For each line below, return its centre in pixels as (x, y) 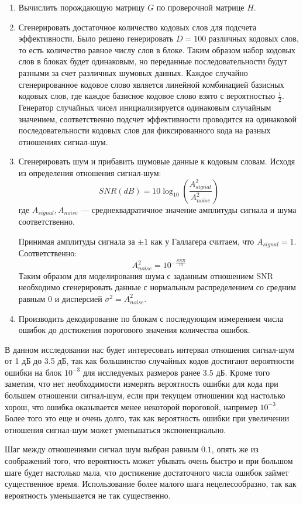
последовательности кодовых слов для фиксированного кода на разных (144, 130)
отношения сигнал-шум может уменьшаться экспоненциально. (116, 429)
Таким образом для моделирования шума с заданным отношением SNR (146, 275)
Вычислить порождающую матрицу (82, 7)
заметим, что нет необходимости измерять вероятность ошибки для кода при (142, 384)
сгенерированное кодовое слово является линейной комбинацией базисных (151, 84)
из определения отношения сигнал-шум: (90, 172)
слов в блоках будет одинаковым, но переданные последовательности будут (153, 61)
